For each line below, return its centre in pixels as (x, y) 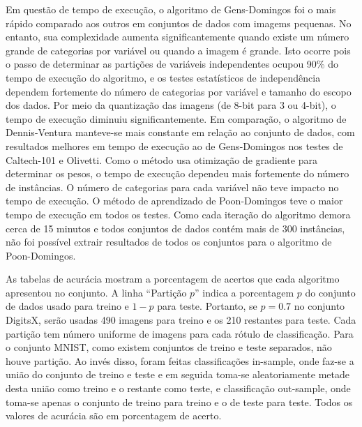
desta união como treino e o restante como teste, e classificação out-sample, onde (178, 388)
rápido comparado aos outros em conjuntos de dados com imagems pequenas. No (179, 23)
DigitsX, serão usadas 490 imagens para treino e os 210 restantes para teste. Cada (181, 320)
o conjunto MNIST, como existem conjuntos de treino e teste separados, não (169, 347)
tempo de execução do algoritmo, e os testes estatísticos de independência (163, 77)
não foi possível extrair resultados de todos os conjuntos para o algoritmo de (169, 242)
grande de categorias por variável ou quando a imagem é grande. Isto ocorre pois (178, 50)
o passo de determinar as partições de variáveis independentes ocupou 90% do (172, 64)
